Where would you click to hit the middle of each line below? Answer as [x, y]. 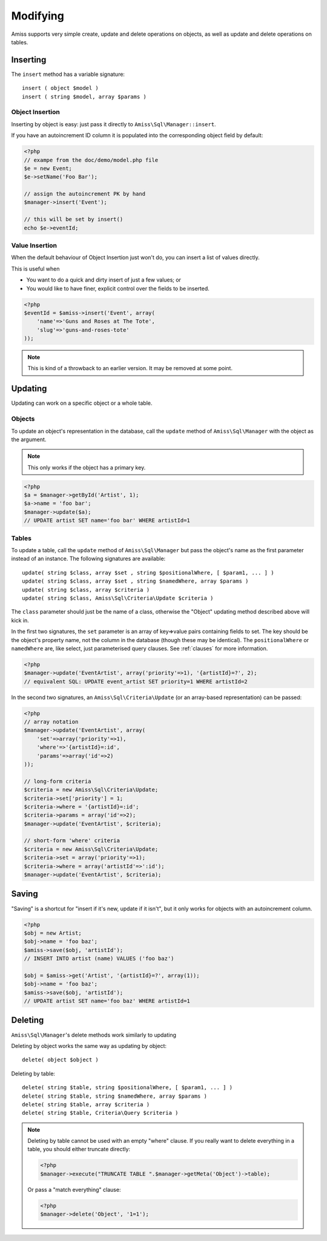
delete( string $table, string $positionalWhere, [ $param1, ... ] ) [127, 1087]
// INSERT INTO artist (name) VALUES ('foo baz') [99, 959]
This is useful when [35, 269]
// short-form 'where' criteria [72, 841]
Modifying [38, 16]
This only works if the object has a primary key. [87, 467]
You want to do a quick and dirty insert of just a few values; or [104, 280]
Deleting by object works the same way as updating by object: [89, 1046]
